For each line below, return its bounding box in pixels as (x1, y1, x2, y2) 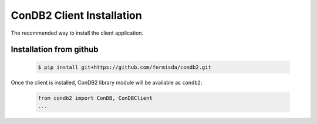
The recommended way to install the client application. (11, 29, 144, 36)
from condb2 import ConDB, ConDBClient (38, 95, 153, 101)
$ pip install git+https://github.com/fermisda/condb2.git (38, 63, 211, 71)
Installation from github (11, 45, 99, 55)
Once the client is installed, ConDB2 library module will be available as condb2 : (11, 79, 203, 86)
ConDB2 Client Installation (11, 9, 142, 22)
